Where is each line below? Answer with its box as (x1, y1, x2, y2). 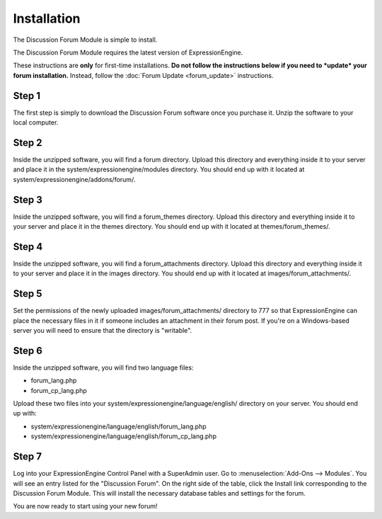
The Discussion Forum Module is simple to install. (13, 35, 158, 44)
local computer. (13, 118, 59, 127)
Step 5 (13, 287, 42, 300)
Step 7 (13, 450, 42, 463)
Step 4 (13, 241, 43, 253)
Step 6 (13, 344, 42, 357)
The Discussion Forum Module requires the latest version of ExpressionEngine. (13, 48, 243, 57)
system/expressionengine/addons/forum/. (13, 175, 136, 183)
